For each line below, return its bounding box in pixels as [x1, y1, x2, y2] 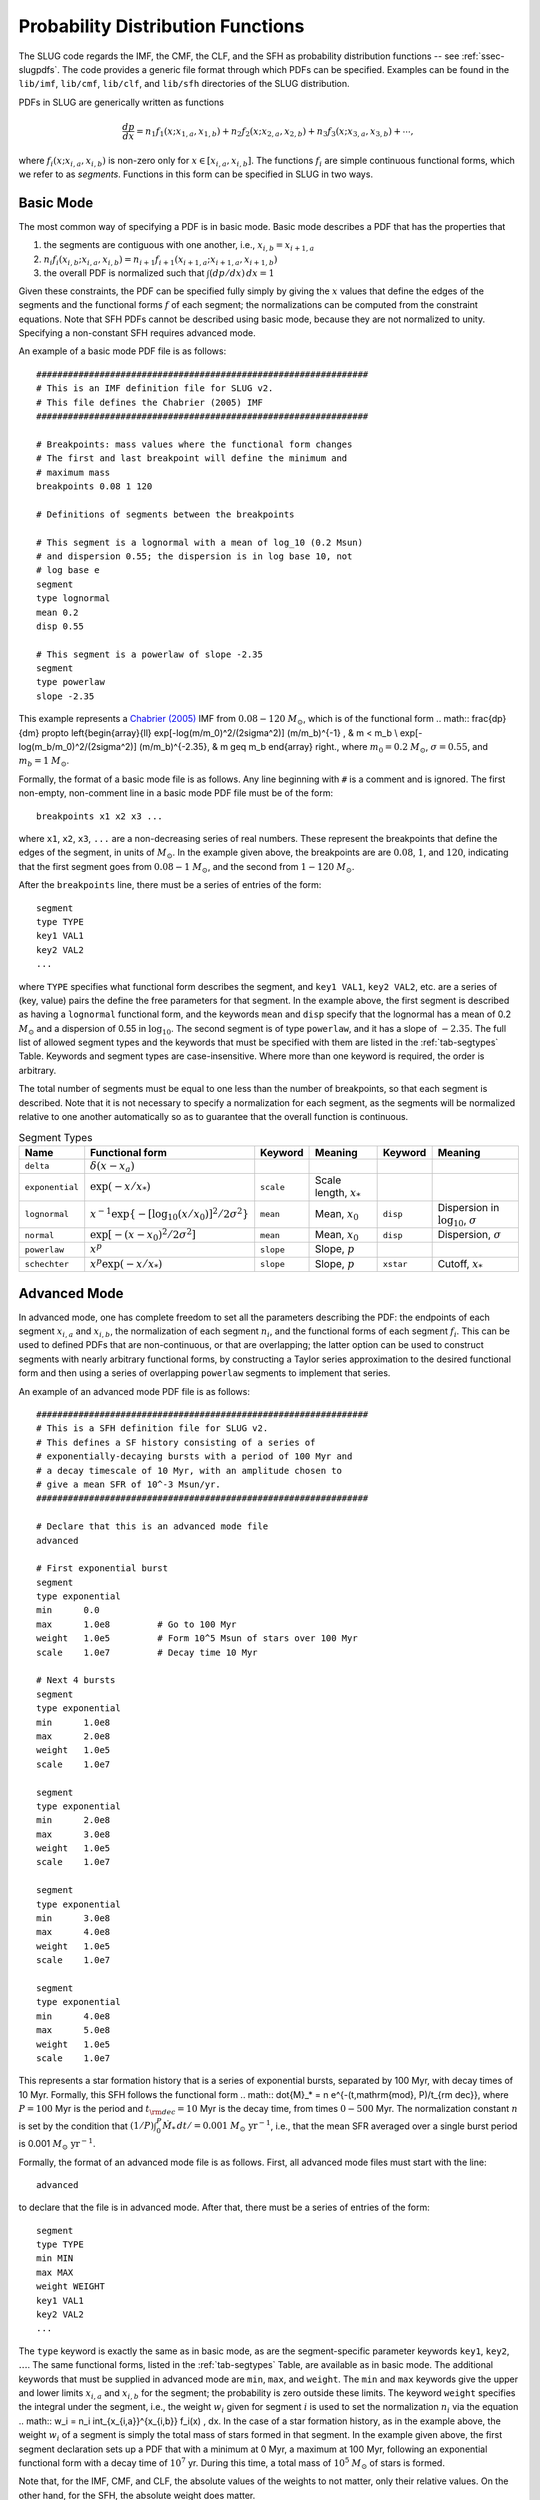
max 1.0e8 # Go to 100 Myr [36, 1618, 237, 1630]
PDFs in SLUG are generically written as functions [18, 96, 225, 108]
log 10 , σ [437, 1213, 477, 1229]
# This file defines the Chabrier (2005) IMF [36, 396, 264, 408]
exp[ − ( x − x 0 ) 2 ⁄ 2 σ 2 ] [90, 1226, 197, 1244]
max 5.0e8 [36, 2025, 111, 2036]
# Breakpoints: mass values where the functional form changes [36, 438, 353, 450]
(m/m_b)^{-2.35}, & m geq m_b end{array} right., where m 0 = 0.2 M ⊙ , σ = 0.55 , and [138, 741, 489, 755]
